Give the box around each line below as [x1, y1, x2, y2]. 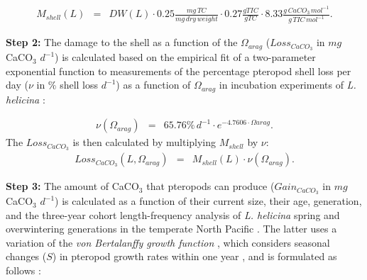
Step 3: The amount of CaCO [6, 179, 139, 194]
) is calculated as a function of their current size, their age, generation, [55, 194, 362, 208]
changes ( [6, 249, 47, 264]
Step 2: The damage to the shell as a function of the [6, 35, 238, 50]
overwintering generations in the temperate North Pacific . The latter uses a [6, 221, 337, 236]
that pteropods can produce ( [146, 179, 275, 194]
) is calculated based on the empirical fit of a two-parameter [55, 50, 316, 65]
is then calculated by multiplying [72, 135, 217, 150]
